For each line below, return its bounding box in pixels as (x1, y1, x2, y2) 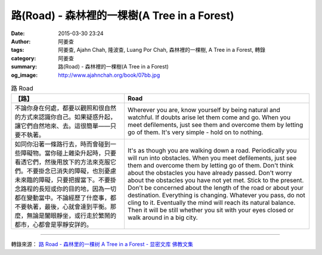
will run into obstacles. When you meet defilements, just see (127, 154, 297, 162)
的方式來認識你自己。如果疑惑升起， (14, 113, 116, 122)
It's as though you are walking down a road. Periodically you (127, 147, 298, 155)
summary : (11, 63, 38, 70)
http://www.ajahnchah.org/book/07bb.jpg (58, 71, 160, 79)
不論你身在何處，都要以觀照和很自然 (14, 104, 116, 113)
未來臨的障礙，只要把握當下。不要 (14, 176, 110, 184)
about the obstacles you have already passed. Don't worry (127, 169, 292, 177)
